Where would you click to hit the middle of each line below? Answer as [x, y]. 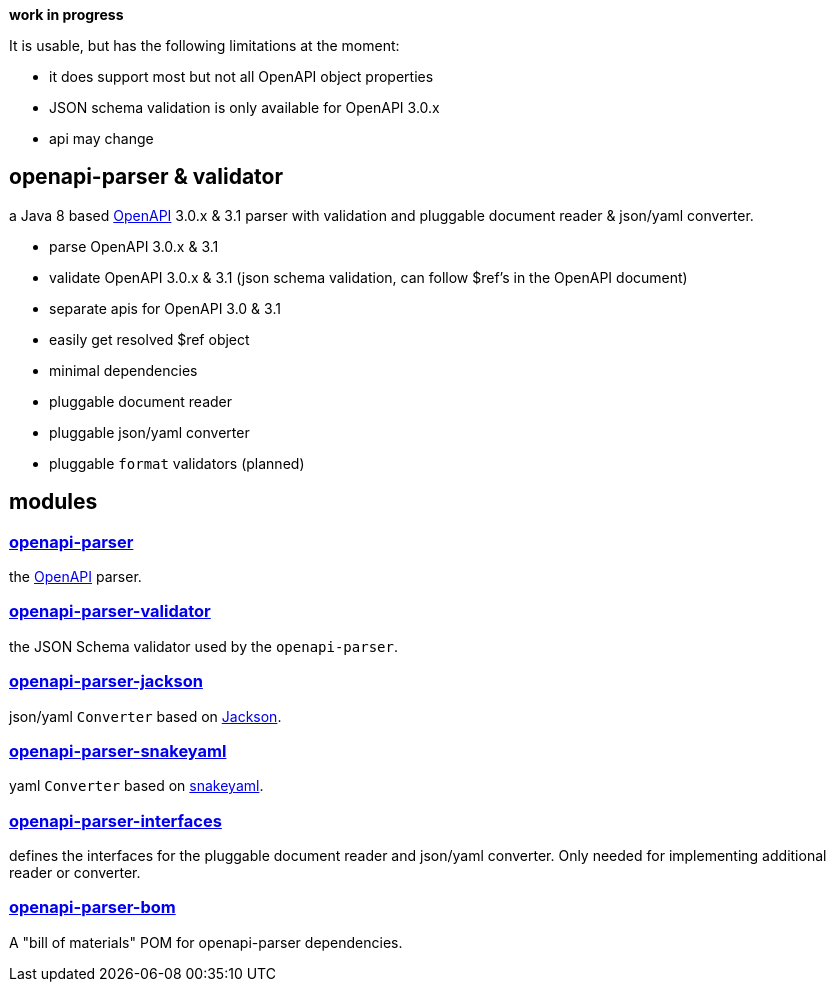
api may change [101, 138]
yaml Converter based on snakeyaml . [136, 786]
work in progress [66, 14]
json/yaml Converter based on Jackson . [145, 716]
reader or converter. [75, 873]
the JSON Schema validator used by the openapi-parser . [203, 646]
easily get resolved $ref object [149, 339]
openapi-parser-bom [92, 907]
